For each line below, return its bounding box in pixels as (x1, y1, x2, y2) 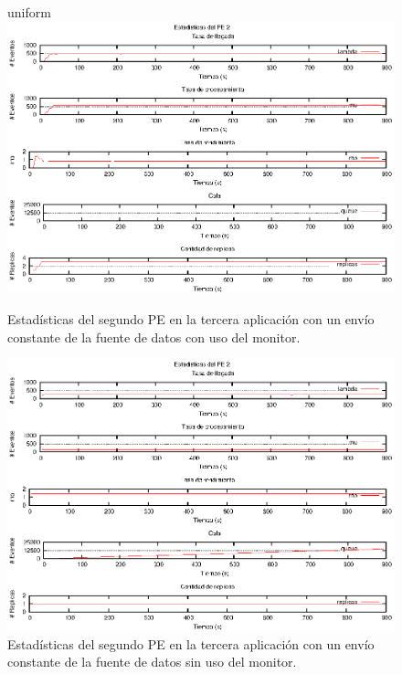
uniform (7, 3, 51, 21)
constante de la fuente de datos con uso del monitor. (7, 327, 301, 346)
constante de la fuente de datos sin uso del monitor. (7, 652, 297, 671)
